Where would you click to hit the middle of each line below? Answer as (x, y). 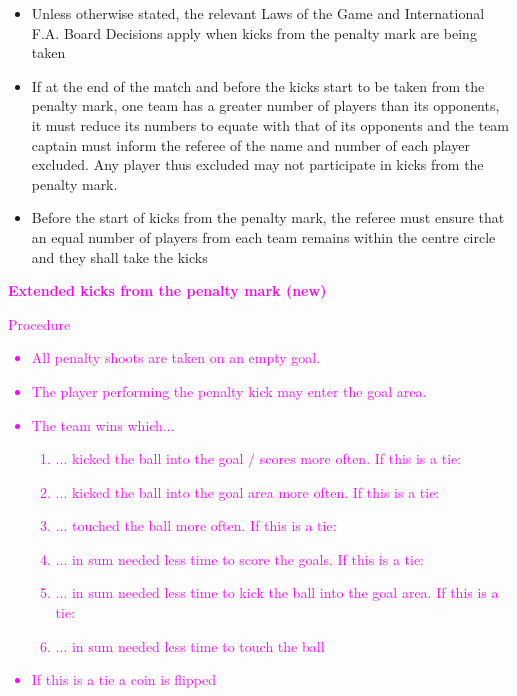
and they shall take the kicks (119, 256)
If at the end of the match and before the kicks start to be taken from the (258, 85)
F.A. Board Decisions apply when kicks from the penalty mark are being (254, 32)
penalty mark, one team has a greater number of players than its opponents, (265, 105)
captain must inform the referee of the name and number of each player (250, 144)
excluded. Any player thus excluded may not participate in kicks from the (257, 164)
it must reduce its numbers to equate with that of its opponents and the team (270, 124)
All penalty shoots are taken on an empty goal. (176, 357)
